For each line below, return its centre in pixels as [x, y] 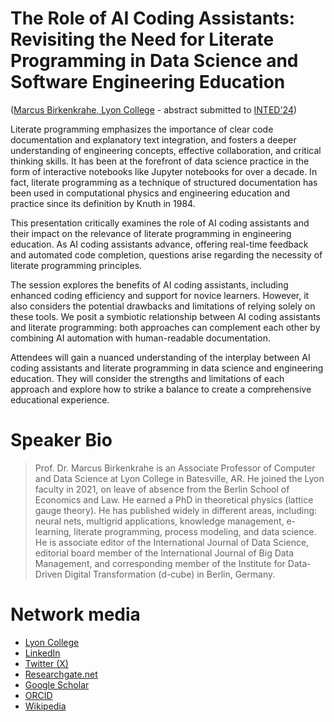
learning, [53, 531]
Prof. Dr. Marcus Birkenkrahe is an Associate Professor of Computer [175, 468]
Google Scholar [57, 684]
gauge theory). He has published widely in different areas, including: [176, 510]
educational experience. [60, 399]
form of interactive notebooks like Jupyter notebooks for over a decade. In [164, 171]
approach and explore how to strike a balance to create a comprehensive [161, 389]
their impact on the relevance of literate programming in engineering [151, 233]
